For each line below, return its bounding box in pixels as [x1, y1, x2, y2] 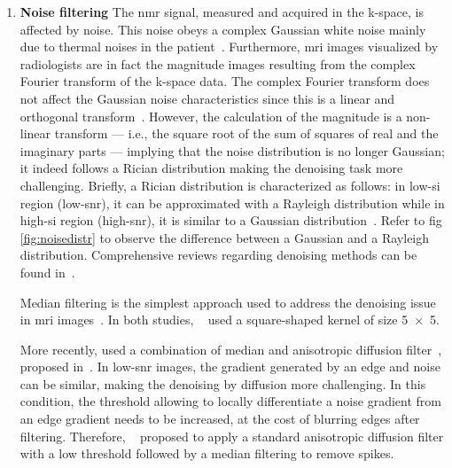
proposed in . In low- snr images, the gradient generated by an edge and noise [19, 357, 440, 376]
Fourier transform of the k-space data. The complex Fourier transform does [19, 72, 430, 90]
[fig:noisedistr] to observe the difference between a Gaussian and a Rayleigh [19, 228, 430, 246]
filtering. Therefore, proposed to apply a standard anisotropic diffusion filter [19, 426, 444, 445]
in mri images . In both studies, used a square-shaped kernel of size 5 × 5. [19, 310, 440, 329]
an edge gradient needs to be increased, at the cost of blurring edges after [19, 409, 420, 428]
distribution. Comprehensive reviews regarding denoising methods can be [19, 246, 417, 264]
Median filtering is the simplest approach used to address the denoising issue [19, 292, 436, 311]
